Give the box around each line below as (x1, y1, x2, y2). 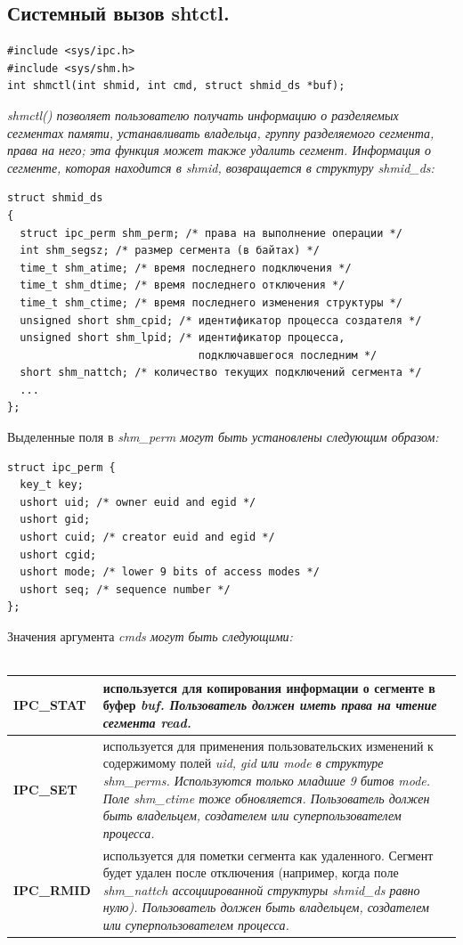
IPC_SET (13, 779, 77, 798)
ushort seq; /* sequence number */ (20, 582, 231, 596)
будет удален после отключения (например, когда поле (102, 863, 399, 882)
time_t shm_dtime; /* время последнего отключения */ (20, 279, 345, 292)
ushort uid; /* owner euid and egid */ (20, 495, 256, 509)
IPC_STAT (13, 696, 86, 714)
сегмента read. (102, 713, 191, 731)
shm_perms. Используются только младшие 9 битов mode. (102, 770, 431, 789)
